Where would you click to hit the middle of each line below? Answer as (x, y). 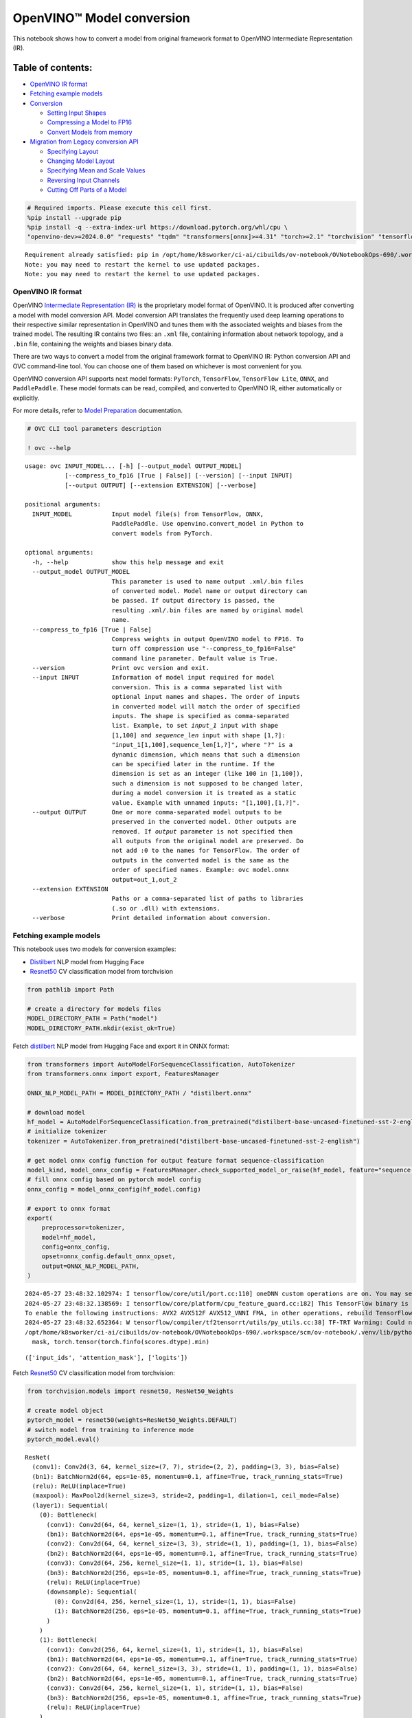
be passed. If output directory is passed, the (193, 601)
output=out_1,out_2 (145, 879)
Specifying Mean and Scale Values (96, 170)
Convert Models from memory (90, 132)
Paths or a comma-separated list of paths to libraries (208, 899)
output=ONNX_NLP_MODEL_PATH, (91, 1266)
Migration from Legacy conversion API (84, 142)
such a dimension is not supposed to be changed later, (208, 783)
